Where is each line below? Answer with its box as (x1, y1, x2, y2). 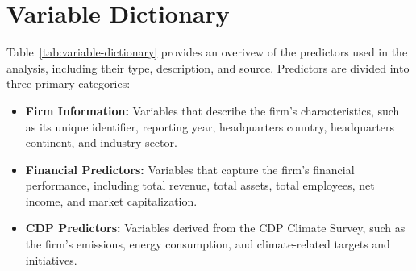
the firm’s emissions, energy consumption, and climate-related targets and (25, 236, 390, 252)
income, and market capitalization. (25, 192, 198, 209)
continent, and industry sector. (25, 134, 177, 151)
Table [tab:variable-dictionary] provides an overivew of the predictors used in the (6, 44, 408, 60)
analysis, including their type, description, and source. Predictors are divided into (6, 59, 410, 76)
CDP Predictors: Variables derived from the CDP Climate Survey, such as (25, 219, 406, 236)
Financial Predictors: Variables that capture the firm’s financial (25, 161, 355, 177)
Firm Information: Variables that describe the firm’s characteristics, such (25, 102, 400, 119)
